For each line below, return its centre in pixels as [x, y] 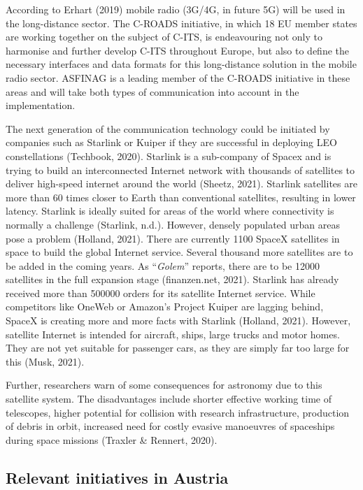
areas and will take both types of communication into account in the [152, 91]
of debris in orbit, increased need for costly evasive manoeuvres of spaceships [170, 426]
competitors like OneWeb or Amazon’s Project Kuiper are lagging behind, [165, 307]
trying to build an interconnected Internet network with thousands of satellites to [180, 170]
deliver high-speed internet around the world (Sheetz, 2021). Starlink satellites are [181, 183]
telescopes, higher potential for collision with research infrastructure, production [178, 412]
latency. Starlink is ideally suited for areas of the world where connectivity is [170, 211]
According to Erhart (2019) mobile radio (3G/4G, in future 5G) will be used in [176, 9]
